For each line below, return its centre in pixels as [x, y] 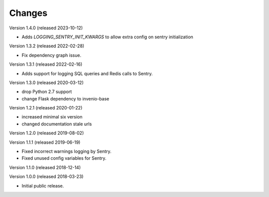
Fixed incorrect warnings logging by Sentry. [67, 151]
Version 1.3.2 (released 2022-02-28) [47, 46]
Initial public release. [43, 186]
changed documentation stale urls [57, 124]
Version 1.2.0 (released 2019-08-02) [47, 133]
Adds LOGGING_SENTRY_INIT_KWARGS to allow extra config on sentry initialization [108, 37]
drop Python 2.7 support [47, 92]
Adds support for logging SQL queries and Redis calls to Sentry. [87, 73]
